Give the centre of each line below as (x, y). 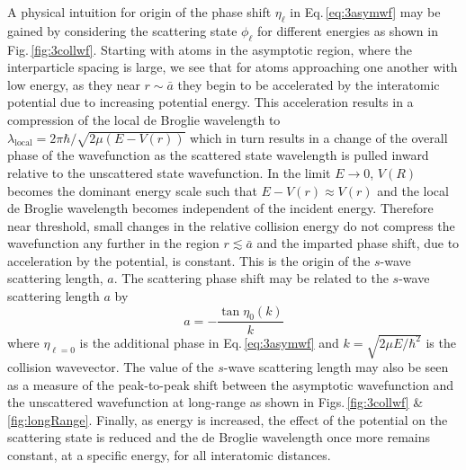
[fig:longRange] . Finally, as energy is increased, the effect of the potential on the (228, 419)
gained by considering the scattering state (122, 30)
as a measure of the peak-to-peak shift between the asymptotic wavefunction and (231, 384)
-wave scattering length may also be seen (336, 367)
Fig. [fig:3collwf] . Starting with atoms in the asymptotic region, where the (210, 49)
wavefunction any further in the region (113, 243)
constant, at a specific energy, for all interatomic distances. (169, 455)
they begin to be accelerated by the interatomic (309, 84)
